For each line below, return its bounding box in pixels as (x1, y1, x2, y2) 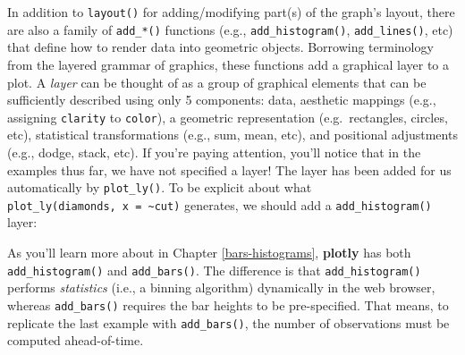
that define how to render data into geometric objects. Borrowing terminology (7, 38, 434, 56)
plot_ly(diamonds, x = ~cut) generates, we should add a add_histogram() (7, 195, 432, 214)
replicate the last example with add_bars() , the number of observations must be (7, 313, 450, 332)
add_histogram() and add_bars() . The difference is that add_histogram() (7, 260, 421, 279)
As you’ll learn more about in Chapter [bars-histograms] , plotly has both (7, 243, 411, 262)
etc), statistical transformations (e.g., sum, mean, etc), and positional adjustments (7, 125, 458, 144)
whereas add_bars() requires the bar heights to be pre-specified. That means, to (7, 295, 449, 314)
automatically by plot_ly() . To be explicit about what (7, 178, 312, 197)
